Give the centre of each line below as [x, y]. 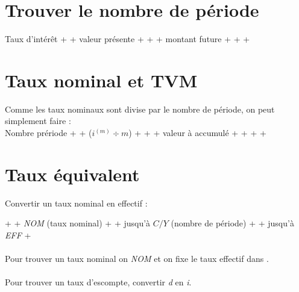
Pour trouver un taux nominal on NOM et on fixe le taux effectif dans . [137, 259]
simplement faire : [38, 121]
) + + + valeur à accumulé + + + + [197, 133]
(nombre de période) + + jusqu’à [232, 223]
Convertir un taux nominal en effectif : [76, 203]
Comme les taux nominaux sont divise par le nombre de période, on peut [140, 109]
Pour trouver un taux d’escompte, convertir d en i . [98, 282]
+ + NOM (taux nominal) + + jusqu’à [78, 223]
